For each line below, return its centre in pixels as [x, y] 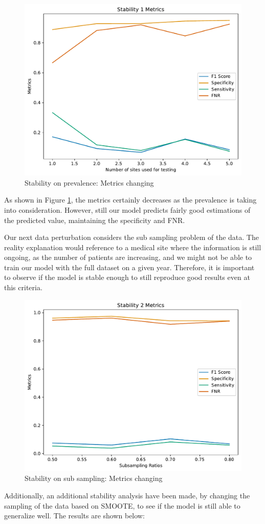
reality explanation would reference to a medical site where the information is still [133, 247]
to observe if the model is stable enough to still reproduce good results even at [127, 277]
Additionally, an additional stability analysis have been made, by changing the [127, 495]
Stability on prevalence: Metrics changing [89, 182]
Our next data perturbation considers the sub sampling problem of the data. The [131, 237]
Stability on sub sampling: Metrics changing [94, 478]
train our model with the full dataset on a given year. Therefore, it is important [129, 267]
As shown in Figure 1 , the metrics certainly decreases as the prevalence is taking [130, 200]
